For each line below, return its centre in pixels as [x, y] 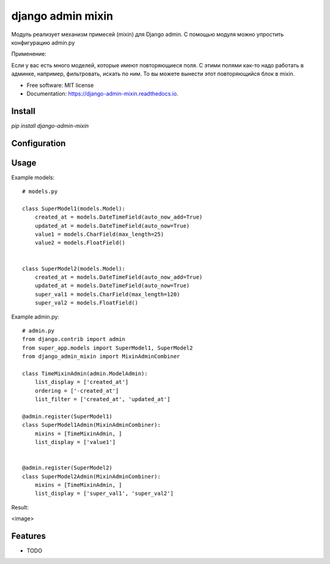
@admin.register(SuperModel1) [68, 416]
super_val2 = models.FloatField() [86, 303]
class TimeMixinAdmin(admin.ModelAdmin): [85, 373]
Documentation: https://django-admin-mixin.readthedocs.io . [102, 93]
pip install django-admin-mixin [50, 126]
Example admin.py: [35, 317]
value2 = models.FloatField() [80, 243]
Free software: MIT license [60, 85]
